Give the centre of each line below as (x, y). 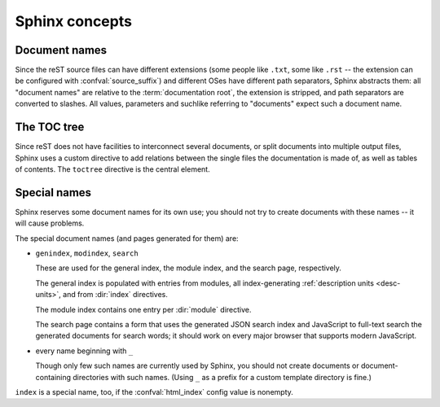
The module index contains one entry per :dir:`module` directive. (143, 309)
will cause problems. (50, 223)
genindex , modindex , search (87, 253)
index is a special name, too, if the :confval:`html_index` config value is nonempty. (154, 392)
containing (53, 377)
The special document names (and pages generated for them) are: (127, 238)
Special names (53, 193)
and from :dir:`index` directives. (115, 295)
